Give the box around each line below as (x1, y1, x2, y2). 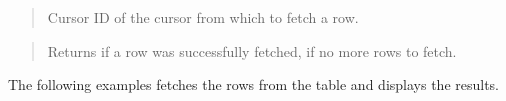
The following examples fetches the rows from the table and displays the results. (8, 74, 500, 95)
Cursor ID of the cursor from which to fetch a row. (47, 7, 359, 27)
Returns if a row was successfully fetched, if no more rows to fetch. (47, 40, 457, 61)
